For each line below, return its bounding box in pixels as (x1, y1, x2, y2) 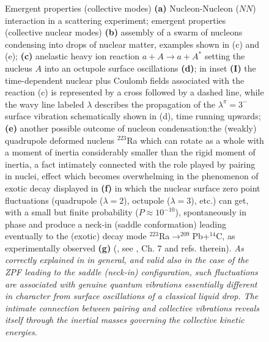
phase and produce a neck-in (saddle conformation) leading (5, 217, 226, 230)
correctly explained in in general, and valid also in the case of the (5, 253, 249, 266)
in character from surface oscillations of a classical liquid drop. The (5, 289, 259, 302)
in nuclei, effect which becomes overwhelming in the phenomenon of (5, 169, 259, 182)
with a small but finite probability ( (5, 206, 139, 218)
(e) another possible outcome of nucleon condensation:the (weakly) (5, 121, 257, 134)
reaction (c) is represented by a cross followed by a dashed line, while (5, 86, 264, 99)
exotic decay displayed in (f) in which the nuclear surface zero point (5, 181, 260, 194)
